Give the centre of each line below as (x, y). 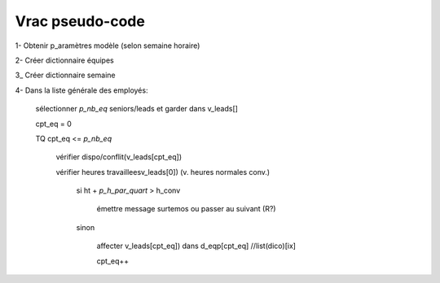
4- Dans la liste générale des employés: (81, 90)
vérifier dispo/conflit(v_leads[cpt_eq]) (119, 157)
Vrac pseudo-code (80, 21)
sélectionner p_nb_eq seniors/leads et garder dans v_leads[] (136, 109)
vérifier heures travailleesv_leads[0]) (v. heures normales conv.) (163, 172)
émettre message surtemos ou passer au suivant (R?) (186, 209)
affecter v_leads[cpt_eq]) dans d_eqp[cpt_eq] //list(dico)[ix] (196, 246)
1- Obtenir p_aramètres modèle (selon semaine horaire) (108, 46)
